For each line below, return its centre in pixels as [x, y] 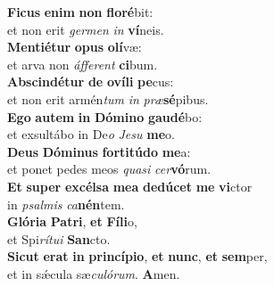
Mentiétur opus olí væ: [75, 47]
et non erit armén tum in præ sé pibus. [108, 98]
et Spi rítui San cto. [59, 238]
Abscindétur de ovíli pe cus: [91, 82]
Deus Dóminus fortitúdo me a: [99, 151]
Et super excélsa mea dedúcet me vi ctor [130, 186]
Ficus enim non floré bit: [80, 12]
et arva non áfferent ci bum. [83, 64]
